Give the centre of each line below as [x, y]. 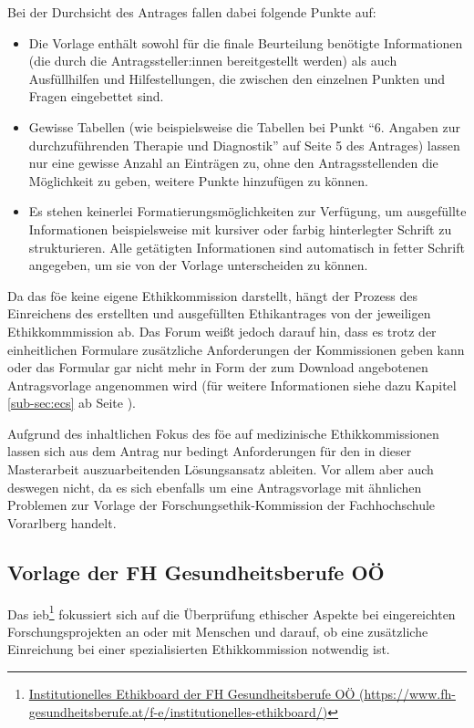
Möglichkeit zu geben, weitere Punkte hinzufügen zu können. [198, 180]
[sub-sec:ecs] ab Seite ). [72, 403]
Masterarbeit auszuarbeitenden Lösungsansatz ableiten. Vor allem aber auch [221, 469]
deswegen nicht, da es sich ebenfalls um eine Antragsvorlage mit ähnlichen [215, 487]
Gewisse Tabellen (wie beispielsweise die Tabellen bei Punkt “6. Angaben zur [244, 126]
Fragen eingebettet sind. [96, 96]
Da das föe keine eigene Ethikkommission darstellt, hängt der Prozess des [213, 295]
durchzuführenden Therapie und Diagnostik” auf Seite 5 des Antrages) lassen [244, 145]
